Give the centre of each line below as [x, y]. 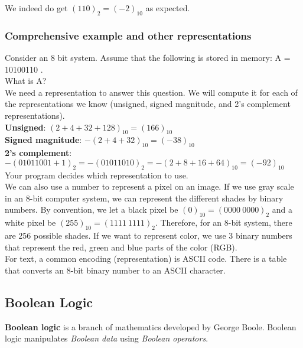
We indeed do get [36, 8]
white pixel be [30, 222]
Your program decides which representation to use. [97, 175]
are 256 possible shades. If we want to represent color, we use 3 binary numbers [149, 235]
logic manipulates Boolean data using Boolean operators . [107, 338]
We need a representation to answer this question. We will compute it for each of [151, 92]
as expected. [168, 8]
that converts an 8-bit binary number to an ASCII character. [115, 270]
